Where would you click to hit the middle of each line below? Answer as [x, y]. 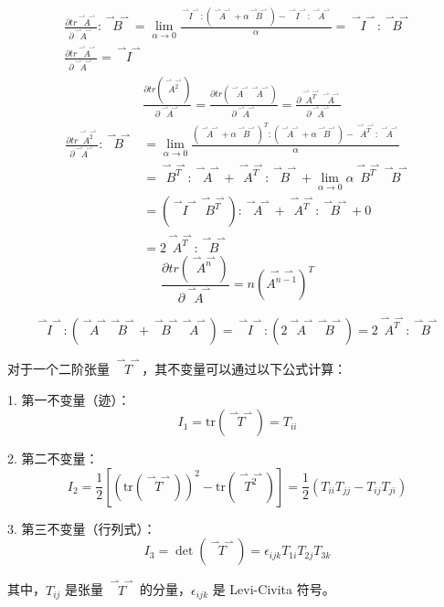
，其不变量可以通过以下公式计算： [244, 368]
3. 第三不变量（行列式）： [82, 528]
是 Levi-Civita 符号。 [274, 589]
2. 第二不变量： [53, 458]
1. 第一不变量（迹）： [69, 399]
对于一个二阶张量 [58, 368]
